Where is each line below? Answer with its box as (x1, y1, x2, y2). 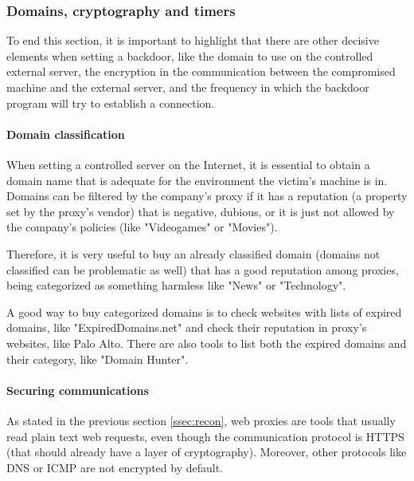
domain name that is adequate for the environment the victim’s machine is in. (6, 172, 388, 188)
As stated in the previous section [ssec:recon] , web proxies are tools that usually (6, 412, 396, 428)
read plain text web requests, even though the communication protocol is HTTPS (6, 428, 404, 444)
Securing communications (6, 381, 149, 398)
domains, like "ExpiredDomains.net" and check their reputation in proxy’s (6, 319, 367, 336)
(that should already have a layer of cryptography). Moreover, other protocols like (6, 444, 407, 460)
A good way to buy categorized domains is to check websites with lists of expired (6, 303, 402, 320)
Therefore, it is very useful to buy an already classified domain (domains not (6, 245, 381, 262)
